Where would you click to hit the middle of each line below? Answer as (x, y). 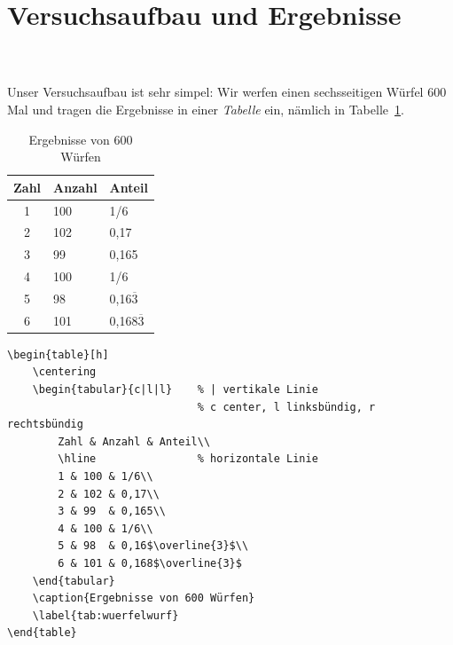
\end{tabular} (74, 581)
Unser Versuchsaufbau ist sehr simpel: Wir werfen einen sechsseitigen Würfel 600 (227, 92)
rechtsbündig (45, 425)
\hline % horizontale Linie (188, 459)
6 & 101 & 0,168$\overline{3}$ (150, 563)
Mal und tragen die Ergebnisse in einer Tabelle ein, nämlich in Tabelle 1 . (206, 109)
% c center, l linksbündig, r (286, 407)
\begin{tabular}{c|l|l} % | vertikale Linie (175, 390)
